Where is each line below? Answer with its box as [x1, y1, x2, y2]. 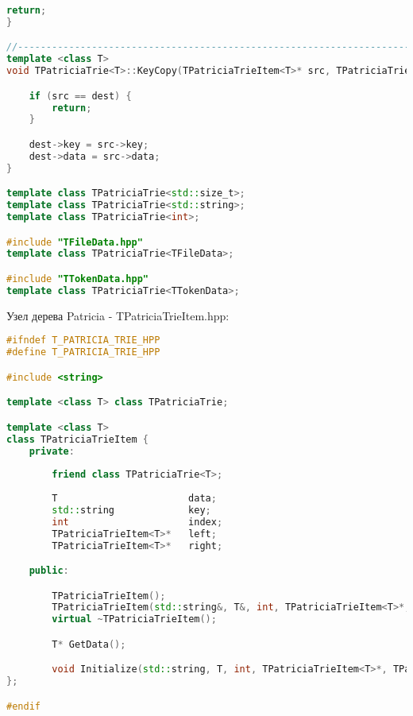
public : [29, 565, 69, 577]
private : [29, 445, 75, 457]
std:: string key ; [52, 504, 211, 516]
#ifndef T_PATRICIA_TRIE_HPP [6, 335, 160, 346]
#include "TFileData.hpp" [6, 236, 143, 248]
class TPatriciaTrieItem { [6, 433, 149, 445]
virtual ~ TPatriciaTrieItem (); [52, 613, 217, 625]
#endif [6, 700, 41, 712]
